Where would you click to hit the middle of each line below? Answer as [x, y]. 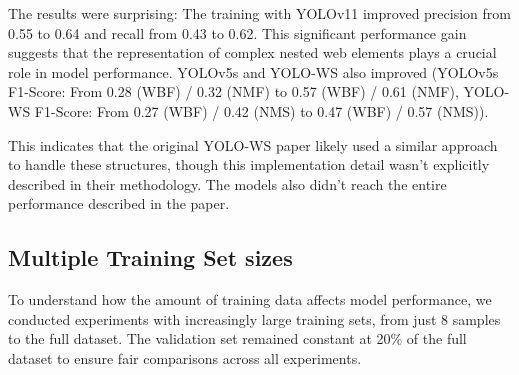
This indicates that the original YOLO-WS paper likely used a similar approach [253, 144]
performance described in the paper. [119, 203]
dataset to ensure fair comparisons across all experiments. [185, 357]
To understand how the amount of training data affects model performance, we [250, 299]
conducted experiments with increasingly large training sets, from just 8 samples [254, 318]
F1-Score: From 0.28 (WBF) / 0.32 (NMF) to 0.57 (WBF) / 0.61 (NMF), [233, 91]
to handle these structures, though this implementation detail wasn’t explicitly [249, 164]
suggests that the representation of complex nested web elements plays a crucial [252, 52]
